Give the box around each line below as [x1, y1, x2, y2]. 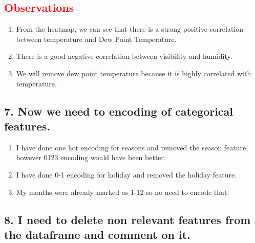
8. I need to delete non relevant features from [4, 211, 251, 227]
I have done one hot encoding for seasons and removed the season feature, [16, 142, 248, 152]
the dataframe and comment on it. [4, 226, 190, 242]
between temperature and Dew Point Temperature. [16, 33, 177, 44]
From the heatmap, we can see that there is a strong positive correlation [16, 24, 244, 34]
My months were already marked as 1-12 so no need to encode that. [16, 186, 229, 197]
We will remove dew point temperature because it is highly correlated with [16, 68, 251, 78]
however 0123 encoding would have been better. [16, 152, 166, 163]
